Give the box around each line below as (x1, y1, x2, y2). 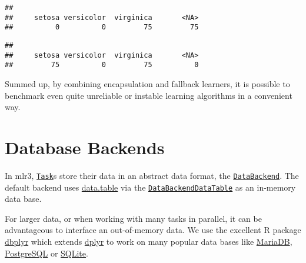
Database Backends (5, 135, 165, 159)
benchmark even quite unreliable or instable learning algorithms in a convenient (5, 89, 292, 101)
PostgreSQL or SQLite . (5, 247, 88, 259)
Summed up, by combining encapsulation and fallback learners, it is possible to (5, 77, 290, 89)
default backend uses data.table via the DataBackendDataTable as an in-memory (5, 181, 296, 193)
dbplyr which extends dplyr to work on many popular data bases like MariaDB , (5, 235, 292, 247)
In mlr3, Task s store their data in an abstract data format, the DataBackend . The (5, 169, 299, 181)
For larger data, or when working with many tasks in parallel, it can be (5, 212, 262, 224)
